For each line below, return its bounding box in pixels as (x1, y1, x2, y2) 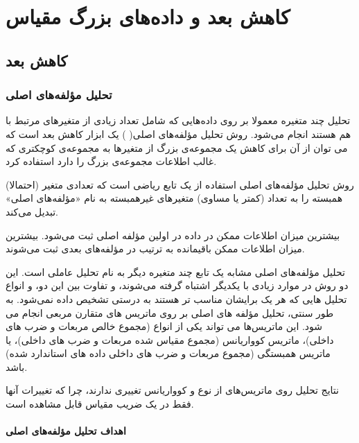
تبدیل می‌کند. (6, 204, 58, 218)
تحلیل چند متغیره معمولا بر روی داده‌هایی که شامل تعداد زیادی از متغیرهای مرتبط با (6, 113, 351, 128)
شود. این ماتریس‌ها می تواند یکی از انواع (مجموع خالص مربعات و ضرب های (6, 319, 323, 333)
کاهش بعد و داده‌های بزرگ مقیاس (6, 2, 290, 31)
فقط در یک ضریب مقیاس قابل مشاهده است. (6, 397, 194, 411)
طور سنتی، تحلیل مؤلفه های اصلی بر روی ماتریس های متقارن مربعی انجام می (6, 305, 334, 320)
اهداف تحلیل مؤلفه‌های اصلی (6, 424, 126, 438)
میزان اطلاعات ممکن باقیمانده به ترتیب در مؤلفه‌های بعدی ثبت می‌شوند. (6, 241, 305, 256)
